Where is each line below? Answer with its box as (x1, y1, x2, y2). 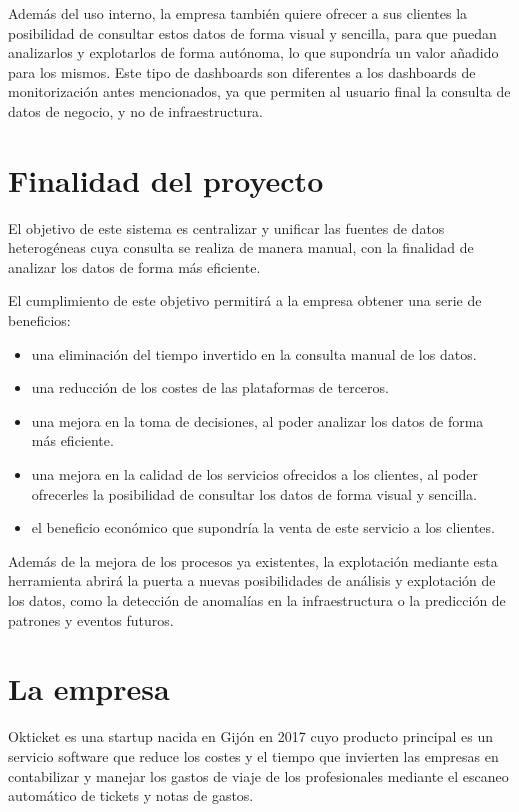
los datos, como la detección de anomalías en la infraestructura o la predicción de (8, 590, 506, 610)
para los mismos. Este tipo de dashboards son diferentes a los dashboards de (8, 61, 476, 82)
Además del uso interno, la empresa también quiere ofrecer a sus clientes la (8, 3, 468, 23)
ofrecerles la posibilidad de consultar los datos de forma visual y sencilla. (31, 483, 477, 504)
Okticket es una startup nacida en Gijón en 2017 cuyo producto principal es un (8, 726, 494, 747)
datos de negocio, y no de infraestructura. (8, 100, 264, 121)
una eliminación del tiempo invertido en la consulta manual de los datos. (31, 343, 477, 364)
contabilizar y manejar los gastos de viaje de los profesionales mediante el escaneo (8, 765, 509, 786)
